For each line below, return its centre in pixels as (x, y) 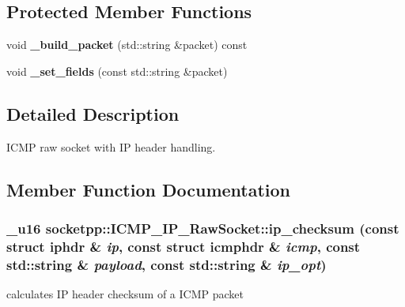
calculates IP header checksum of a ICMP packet (125, 294)
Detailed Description (93, 113)
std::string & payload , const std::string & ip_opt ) (167, 264)
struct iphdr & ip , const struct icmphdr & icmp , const (184, 246)
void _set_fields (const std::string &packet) (117, 71)
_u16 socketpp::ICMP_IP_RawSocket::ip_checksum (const (203, 228)
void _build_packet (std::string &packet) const (127, 45)
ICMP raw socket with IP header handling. (111, 146)
